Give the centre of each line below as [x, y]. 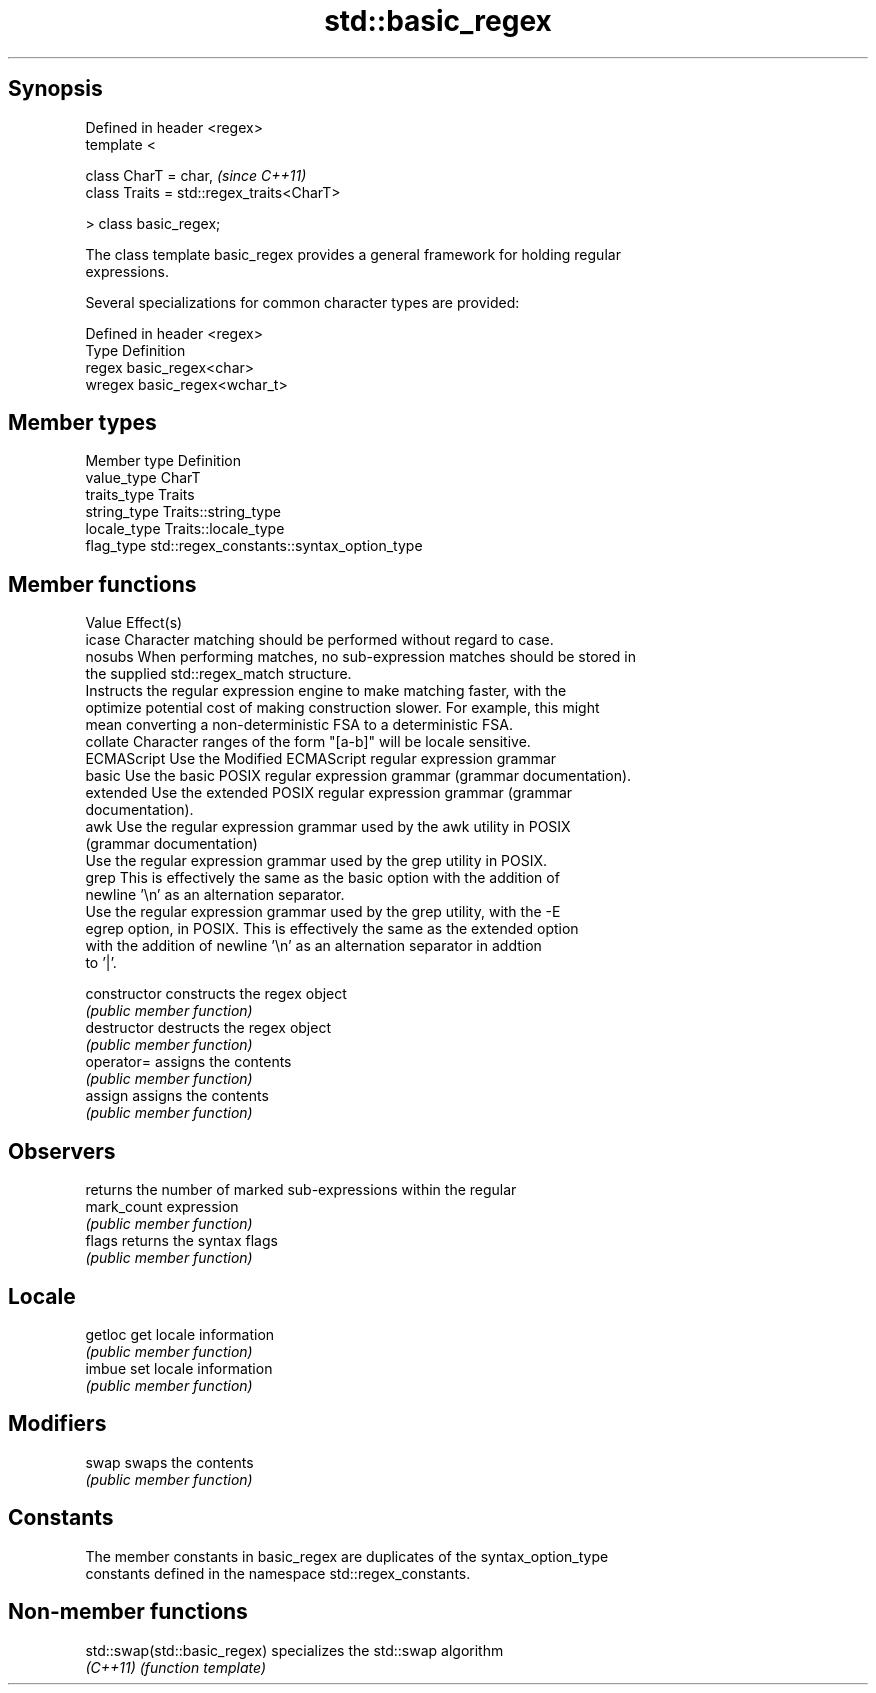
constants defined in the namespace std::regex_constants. [278, 1573]
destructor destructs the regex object [208, 1028]
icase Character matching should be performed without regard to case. [319, 640]
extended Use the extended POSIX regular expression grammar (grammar [329, 793]
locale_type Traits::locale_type [185, 529]
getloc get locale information [180, 1334]
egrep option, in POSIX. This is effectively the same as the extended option [332, 929]
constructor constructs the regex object [216, 994]
